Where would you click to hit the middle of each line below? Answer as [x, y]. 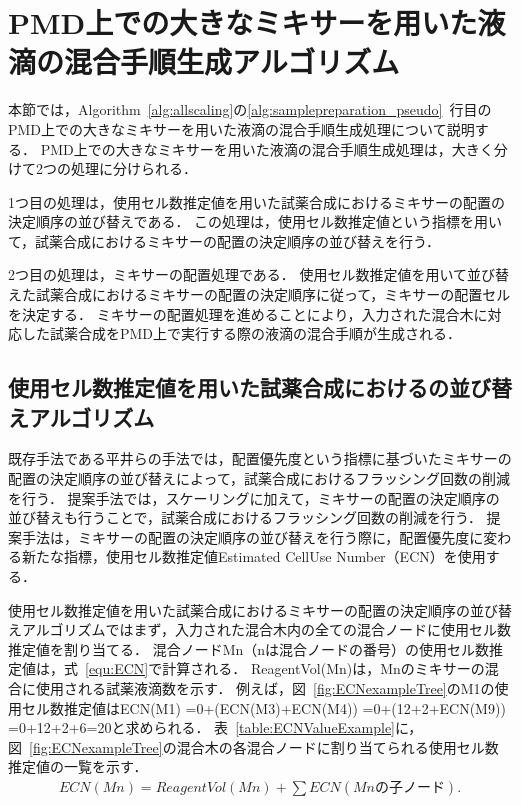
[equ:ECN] [117, 668]
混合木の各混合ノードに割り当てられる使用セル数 [337, 746]
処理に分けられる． [133, 168]
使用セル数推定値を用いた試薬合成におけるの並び [249, 387]
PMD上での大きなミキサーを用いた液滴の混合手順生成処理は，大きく [267, 148]
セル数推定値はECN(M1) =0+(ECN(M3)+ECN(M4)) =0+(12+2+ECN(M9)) [263, 707]
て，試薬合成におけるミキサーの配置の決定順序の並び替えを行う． [224, 240]
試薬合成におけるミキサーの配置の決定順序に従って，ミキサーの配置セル [273, 294]
